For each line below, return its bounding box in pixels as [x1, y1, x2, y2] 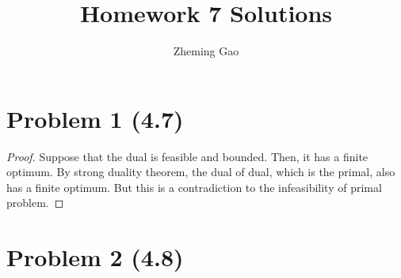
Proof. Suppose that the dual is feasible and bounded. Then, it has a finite [6, 148, 369, 164]
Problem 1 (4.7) [6, 102, 184, 134]
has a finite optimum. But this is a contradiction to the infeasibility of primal [6, 178, 382, 195]
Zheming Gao [173, 43, 239, 59]
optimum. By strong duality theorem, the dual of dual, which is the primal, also [6, 163, 395, 180]
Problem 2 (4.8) [6, 241, 184, 273]
